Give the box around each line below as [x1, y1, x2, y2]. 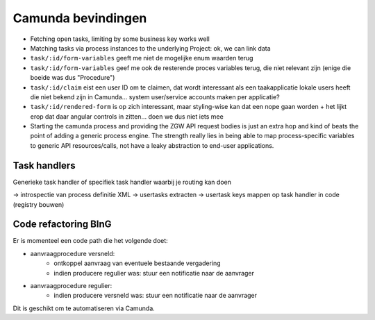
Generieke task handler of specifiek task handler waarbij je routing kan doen [12, 178, 232, 186]
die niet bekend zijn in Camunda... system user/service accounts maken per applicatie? [30, 92, 281, 101]
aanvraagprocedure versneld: [30, 249, 115, 258]
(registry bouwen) [12, 200, 65, 208]
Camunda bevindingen [12, 10, 147, 26]
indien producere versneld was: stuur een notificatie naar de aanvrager [53, 292, 257, 300]
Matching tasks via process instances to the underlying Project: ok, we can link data [30, 44, 271, 52]
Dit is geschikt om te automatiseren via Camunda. [12, 304, 156, 312]
